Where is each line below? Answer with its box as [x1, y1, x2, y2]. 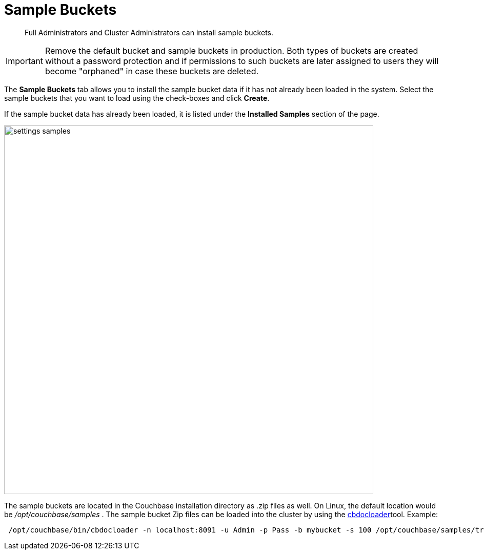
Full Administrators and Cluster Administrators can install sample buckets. [25, 28, 274, 37]
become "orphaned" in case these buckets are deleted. [45, 66, 259, 76]
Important [6, 55, 43, 66]
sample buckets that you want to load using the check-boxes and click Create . [4, 93, 270, 102]
